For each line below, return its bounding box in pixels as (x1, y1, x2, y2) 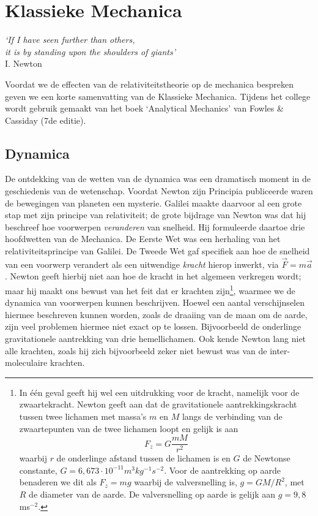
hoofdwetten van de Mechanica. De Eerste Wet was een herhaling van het (5, 232, 281, 245)
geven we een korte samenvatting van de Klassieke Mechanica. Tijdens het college (5, 89, 311, 102)
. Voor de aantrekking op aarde (164, 463, 281, 476)
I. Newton (5, 57, 42, 70)
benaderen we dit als (19, 476, 97, 488)
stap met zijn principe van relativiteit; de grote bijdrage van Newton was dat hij (5, 208, 306, 221)
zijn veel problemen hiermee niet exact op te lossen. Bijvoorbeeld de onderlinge (5, 320, 301, 333)
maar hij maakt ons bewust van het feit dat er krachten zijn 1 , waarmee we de (5, 283, 295, 297)
